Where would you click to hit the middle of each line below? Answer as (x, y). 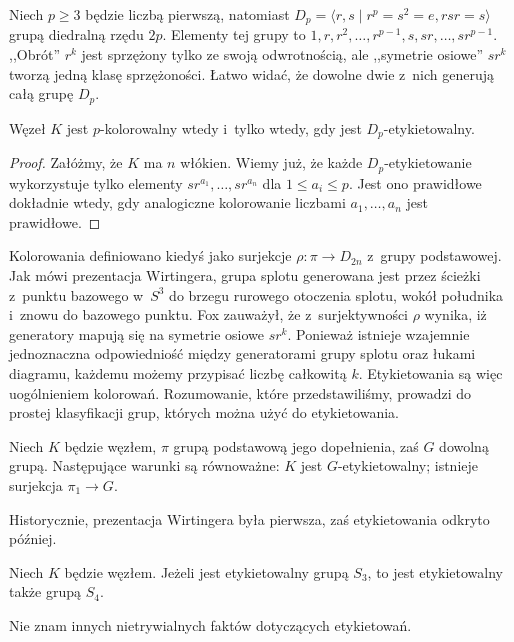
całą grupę (41, 93)
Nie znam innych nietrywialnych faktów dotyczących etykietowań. (210, 624)
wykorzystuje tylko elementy (96, 182)
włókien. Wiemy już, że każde (271, 162)
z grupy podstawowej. (434, 255)
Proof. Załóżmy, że (66, 162)
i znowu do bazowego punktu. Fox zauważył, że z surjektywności (209, 314)
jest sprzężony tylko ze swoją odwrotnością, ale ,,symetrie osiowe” (282, 54)
